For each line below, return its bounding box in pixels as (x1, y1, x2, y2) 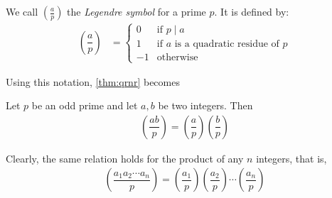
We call (6, 4, 38, 18)
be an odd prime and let (31, 98, 138, 113)
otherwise (156, 53, 198, 63)
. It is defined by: (214, 4, 289, 18)
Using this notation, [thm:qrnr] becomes (6, 74, 180, 89)
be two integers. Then (158, 98, 253, 113)
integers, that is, (256, 150, 327, 165)
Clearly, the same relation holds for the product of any (6, 150, 244, 165)
